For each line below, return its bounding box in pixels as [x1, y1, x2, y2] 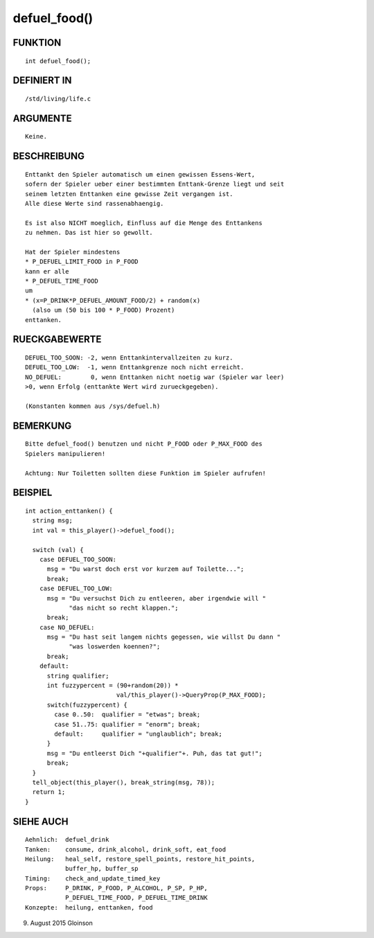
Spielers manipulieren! [25, 450, 106, 457]
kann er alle [25, 267, 69, 275]
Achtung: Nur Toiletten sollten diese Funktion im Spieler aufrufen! [25, 469, 267, 477]
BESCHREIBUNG [12, 150, 85, 162]
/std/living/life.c [25, 94, 91, 103]
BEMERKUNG [12, 420, 72, 432]
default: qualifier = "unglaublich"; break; [54, 729, 223, 738]
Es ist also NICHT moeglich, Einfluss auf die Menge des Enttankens [25, 219, 262, 227]
